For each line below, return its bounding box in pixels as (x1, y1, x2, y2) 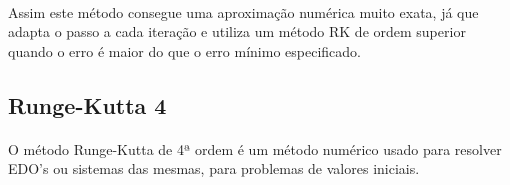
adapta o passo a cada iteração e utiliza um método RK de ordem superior (8, 21, 466, 42)
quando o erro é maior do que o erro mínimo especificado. (8, 40, 361, 61)
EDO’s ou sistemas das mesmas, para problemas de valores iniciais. (8, 158, 420, 179)
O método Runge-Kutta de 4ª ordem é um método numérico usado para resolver (8, 138, 502, 159)
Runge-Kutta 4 (8, 89, 167, 120)
